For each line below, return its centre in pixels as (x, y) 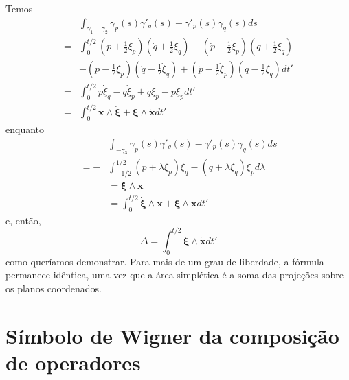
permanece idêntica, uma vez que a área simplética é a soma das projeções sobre (174, 275)
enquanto (25, 129)
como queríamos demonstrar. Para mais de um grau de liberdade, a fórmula (165, 261)
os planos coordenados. (54, 288)
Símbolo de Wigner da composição (172, 335)
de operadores (73, 362)
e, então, (23, 220)
